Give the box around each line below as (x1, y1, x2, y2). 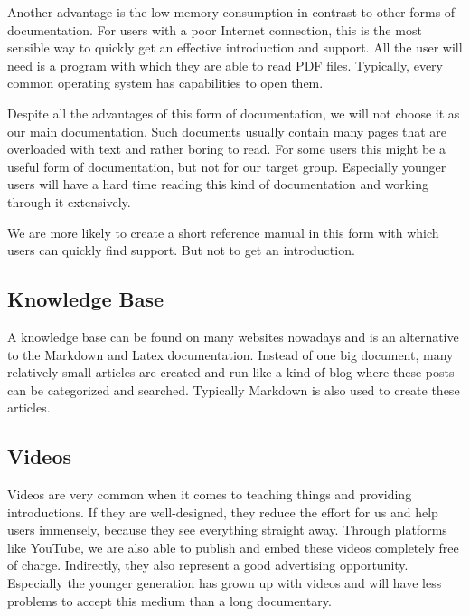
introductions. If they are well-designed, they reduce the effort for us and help (7, 502, 438, 521)
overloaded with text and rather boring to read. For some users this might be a (7, 139, 446, 158)
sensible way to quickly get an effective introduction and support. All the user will (7, 38, 463, 57)
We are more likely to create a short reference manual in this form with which (7, 223, 439, 242)
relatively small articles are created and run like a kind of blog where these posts (7, 363, 455, 382)
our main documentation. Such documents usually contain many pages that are (7, 121, 447, 140)
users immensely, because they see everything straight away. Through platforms (7, 520, 447, 539)
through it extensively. (7, 192, 131, 211)
